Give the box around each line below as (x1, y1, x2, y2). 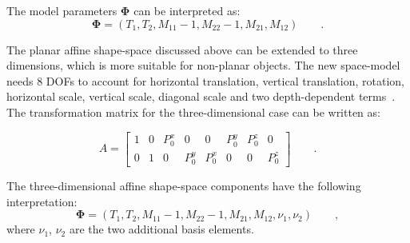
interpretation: (6, 193, 78, 209)
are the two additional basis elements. (69, 221, 254, 237)
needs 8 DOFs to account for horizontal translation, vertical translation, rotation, (6, 72, 404, 89)
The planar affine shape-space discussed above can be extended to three (6, 41, 358, 58)
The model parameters (6, 2, 117, 18)
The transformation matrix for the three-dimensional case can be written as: (6, 103, 380, 120)
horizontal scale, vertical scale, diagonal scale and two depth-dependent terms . (6, 88, 396, 105)
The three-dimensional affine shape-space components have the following (6, 177, 361, 194)
